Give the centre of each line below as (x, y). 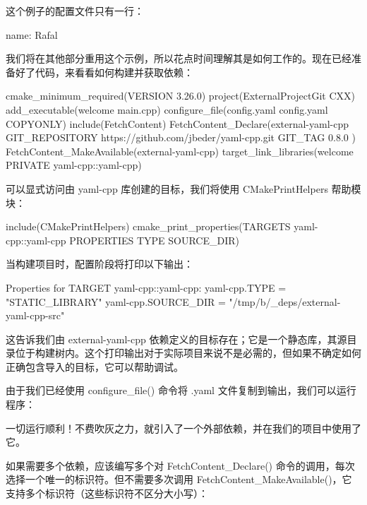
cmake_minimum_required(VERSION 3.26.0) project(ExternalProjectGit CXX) (181, 96)
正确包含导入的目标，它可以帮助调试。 (95, 366)
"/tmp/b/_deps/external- (285, 301)
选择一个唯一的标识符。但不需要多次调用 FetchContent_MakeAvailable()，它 (179, 479)
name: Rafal (32, 34)
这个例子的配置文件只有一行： (75, 11)
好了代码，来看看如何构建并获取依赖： (104, 72)
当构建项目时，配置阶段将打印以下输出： (100, 264)
